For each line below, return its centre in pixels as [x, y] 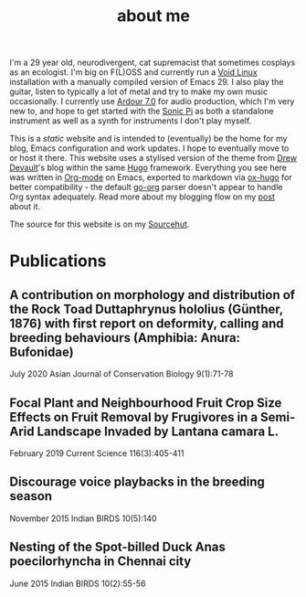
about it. [25, 207]
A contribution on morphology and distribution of [152, 295]
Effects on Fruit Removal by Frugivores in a [134, 417]
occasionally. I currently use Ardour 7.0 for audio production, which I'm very [152, 101]
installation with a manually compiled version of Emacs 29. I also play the [147, 82]
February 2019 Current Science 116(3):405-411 [97, 453]
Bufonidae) [42, 352]
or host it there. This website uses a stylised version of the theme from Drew [153, 158]
